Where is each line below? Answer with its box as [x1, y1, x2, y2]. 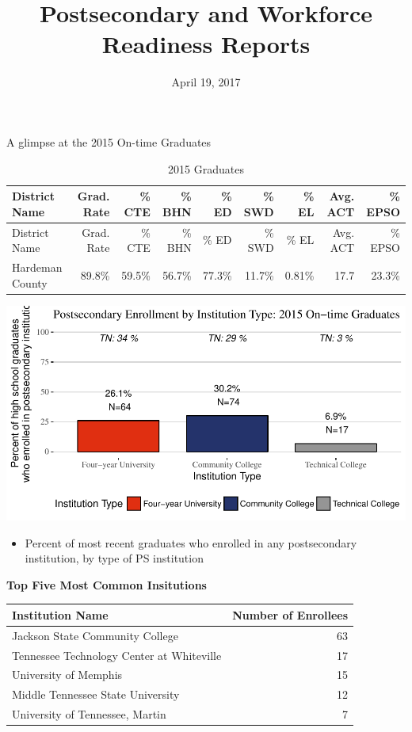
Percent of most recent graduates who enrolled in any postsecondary [25, 534, 357, 551]
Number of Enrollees [232, 606, 349, 623]
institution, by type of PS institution [25, 550, 204, 566]
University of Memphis [12, 666, 123, 683]
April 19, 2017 [171, 74, 241, 90]
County [12, 274, 48, 291]
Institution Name [12, 606, 109, 623]
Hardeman [12, 258, 63, 275]
